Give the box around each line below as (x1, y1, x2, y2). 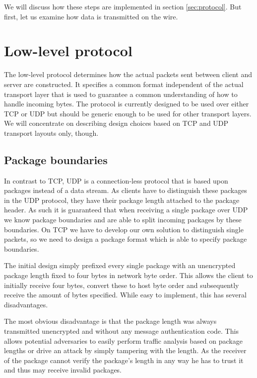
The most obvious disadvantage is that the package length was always (4, 316, 217, 326)
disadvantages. (4, 299, 48, 309)
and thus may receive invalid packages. (4, 365, 122, 375)
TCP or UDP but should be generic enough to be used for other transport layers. (4, 108, 252, 118)
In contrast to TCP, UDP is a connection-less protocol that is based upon (4, 175, 228, 186)
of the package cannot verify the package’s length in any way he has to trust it (4, 355, 244, 365)
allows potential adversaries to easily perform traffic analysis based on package (4, 335, 243, 346)
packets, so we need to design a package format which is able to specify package (4, 234, 247, 244)
